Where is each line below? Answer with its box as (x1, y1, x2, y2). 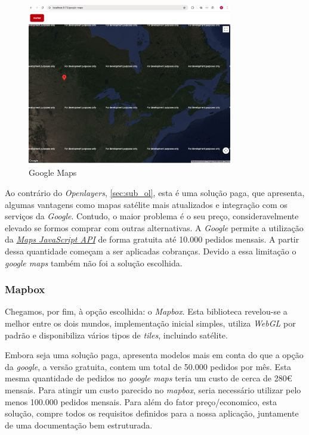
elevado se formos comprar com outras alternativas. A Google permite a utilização (5, 221, 304, 234)
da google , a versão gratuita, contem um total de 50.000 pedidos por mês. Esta (5, 360, 292, 372)
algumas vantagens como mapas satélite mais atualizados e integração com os (5, 198, 288, 210)
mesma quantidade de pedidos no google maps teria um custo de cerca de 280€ (5, 372, 292, 384)
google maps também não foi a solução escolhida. (5, 256, 183, 269)
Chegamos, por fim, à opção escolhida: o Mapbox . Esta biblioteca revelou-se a (5, 305, 288, 318)
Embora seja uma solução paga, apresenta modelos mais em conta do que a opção (5, 349, 304, 361)
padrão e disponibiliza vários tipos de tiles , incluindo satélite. (5, 328, 228, 341)
